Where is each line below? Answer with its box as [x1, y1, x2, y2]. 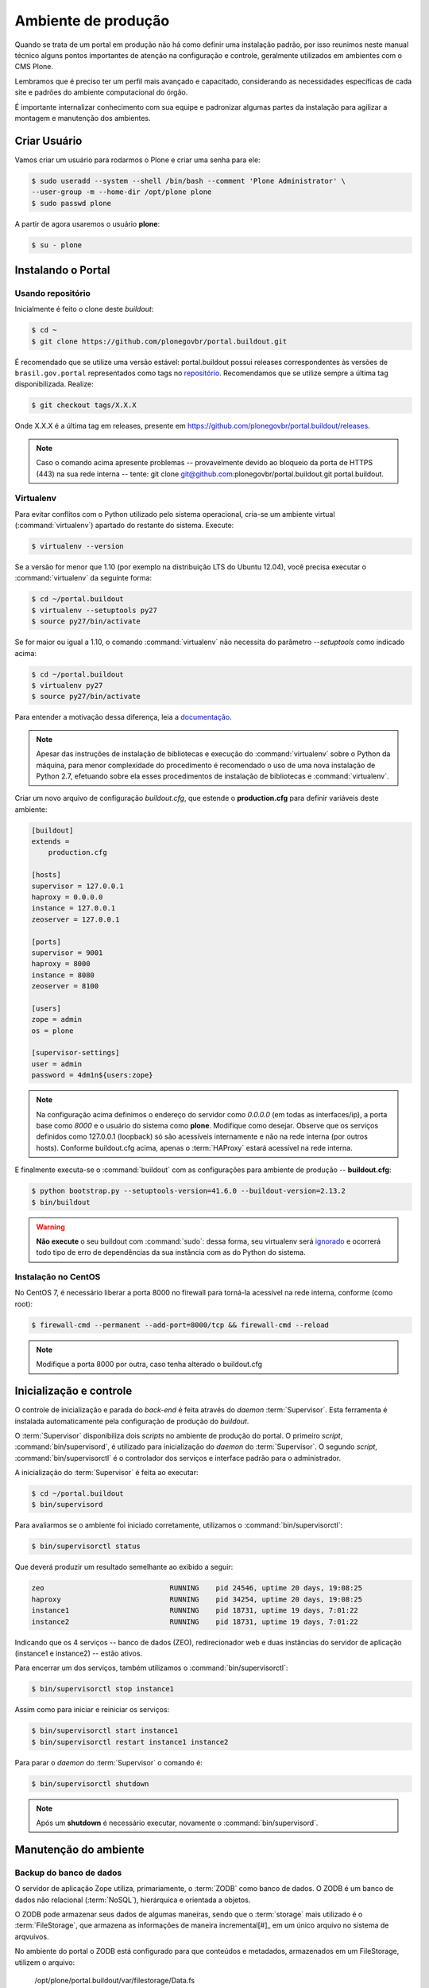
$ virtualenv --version [31, 542, 125, 551]
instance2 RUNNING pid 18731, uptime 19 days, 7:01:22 [31, 1617, 359, 1626]
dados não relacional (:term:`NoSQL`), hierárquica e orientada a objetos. [14, 1895, 251, 1905]
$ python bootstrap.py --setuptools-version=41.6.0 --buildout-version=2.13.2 [31, 1186, 346, 1196]
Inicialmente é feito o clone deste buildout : [14, 305, 154, 314]
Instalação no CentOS [14, 1272, 101, 1283]
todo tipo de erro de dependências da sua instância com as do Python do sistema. [36, 1248, 306, 1257]
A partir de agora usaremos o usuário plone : [14, 219, 160, 228]
